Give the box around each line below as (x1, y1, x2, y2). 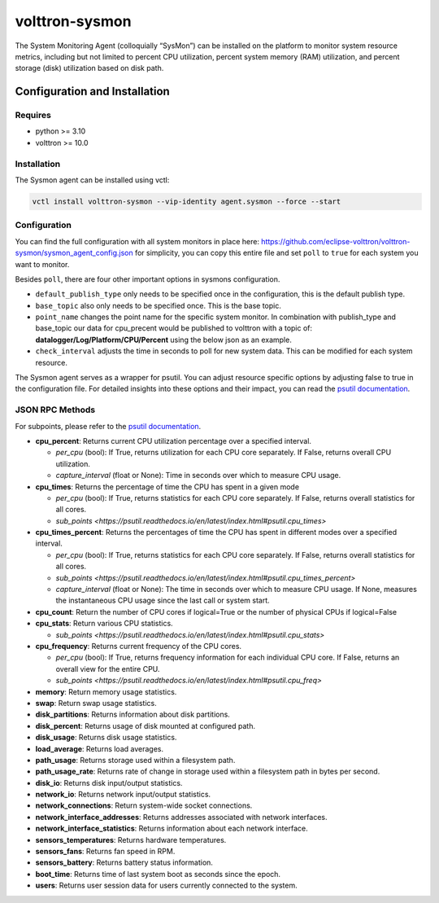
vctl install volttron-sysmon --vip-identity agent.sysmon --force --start (32, 197, 341, 206)
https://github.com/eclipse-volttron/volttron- (261, 236, 411, 246)
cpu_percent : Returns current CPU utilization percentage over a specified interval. (35, 436, 312, 445)
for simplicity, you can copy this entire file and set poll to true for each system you (134, 248, 419, 258)
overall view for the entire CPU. (55, 664, 160, 673)
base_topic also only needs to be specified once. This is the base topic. (35, 300, 282, 310)
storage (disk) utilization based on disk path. (15, 64, 164, 73)
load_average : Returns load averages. (35, 743, 164, 753)
